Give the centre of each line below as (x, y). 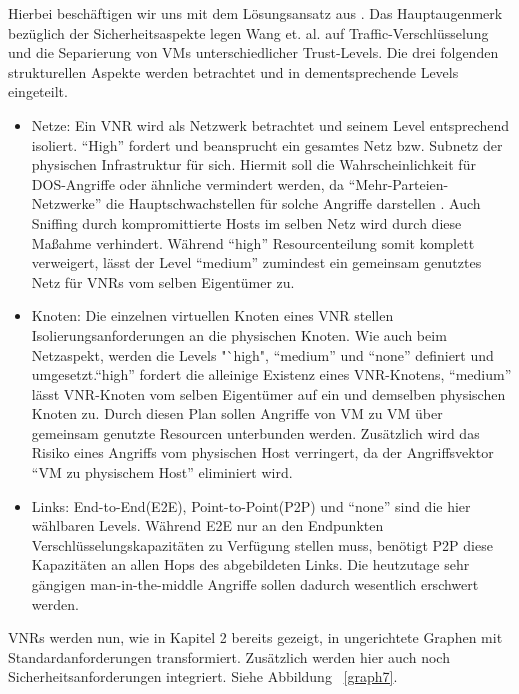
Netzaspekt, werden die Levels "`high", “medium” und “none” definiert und (262, 354)
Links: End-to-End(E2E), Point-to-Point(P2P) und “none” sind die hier (251, 505)
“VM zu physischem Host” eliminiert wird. (162, 472)
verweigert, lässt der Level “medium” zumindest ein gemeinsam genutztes (256, 262)
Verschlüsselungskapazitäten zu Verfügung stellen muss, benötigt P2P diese (262, 544)
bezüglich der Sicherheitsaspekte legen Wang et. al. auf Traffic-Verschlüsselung (248, 32)
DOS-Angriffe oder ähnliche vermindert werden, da (188, 183)
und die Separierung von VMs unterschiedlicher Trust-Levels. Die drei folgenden (253, 52)
